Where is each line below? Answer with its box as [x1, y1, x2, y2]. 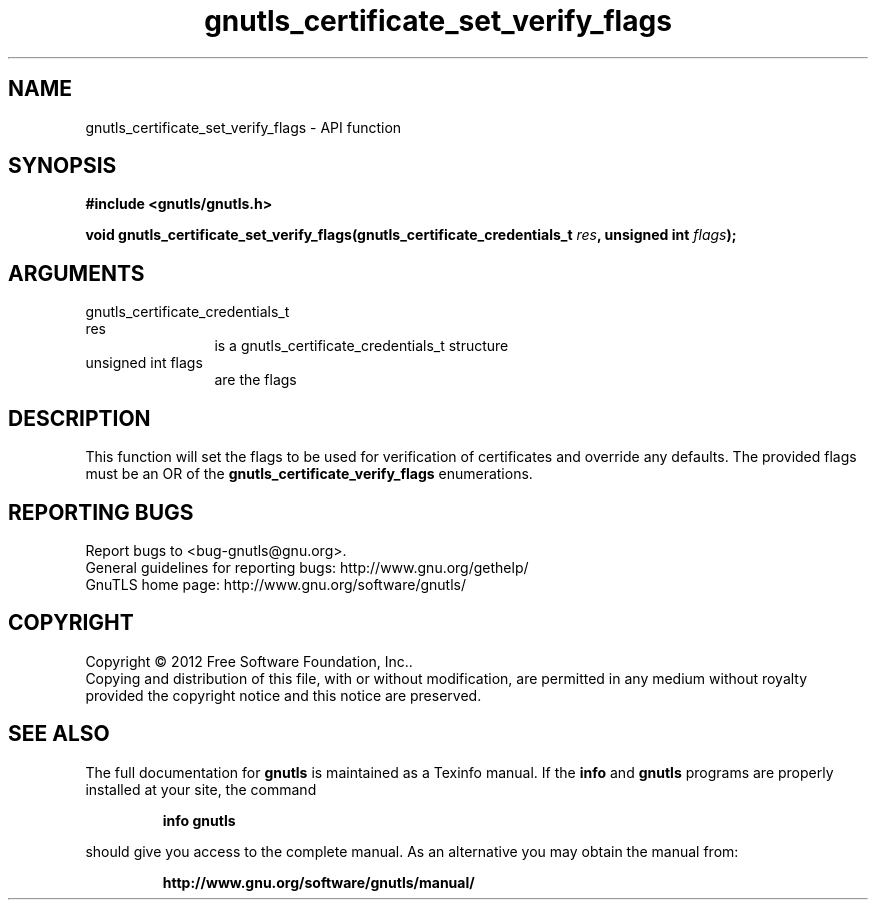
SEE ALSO [8, 721, 110, 747]
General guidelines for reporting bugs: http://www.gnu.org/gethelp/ [85, 558, 529, 576]
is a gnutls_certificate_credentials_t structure [214, 337, 509, 355]
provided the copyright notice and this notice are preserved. [85, 686, 482, 704]
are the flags [214, 371, 297, 389]
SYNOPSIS [8, 153, 117, 179]
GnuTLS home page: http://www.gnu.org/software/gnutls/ [85, 575, 466, 593]
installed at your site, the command [85, 780, 317, 798]
